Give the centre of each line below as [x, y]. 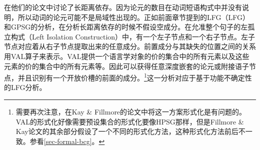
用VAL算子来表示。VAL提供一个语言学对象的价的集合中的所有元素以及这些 [127, 56]
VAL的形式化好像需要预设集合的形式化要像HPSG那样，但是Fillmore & [130, 121]
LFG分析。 [28, 87]
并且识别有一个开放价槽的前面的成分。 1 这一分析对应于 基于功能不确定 [131, 77]
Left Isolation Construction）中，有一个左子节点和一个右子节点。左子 [143, 36]
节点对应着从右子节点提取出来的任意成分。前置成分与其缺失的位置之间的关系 [130, 46]
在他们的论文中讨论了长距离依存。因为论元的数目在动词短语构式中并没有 [123, 7]
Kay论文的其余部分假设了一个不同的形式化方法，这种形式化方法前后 [127, 131]
